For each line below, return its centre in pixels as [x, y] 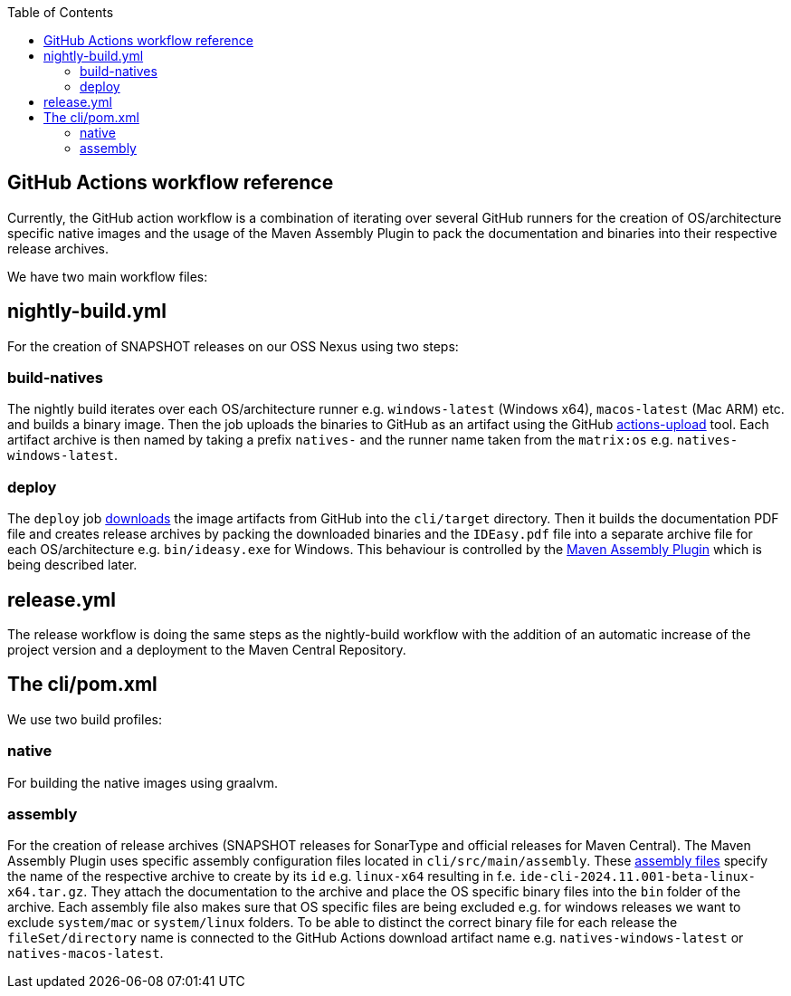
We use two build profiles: [85, 719]
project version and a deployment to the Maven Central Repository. [207, 650]
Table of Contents [61, 12]
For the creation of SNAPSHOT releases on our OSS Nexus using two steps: [233, 346]
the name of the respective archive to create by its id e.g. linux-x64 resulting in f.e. [262, 876]
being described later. [72, 565]
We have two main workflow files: [108, 276]
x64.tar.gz [46, 892]
